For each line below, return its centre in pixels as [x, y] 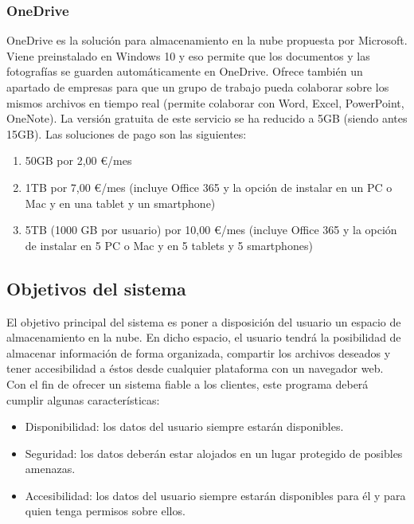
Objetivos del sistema [96, 288]
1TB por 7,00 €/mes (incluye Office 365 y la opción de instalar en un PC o [209, 187]
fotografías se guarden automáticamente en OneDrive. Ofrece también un [185, 71]
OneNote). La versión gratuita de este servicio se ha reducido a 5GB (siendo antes [207, 118]
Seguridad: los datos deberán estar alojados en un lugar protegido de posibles [214, 453]
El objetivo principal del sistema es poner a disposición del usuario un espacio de [204, 321]
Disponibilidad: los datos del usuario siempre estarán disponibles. [184, 426]
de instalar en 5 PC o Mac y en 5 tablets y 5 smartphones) [169, 245]
